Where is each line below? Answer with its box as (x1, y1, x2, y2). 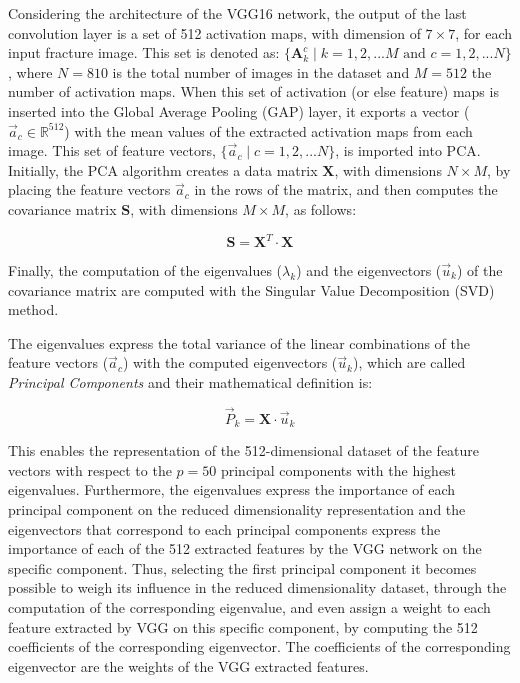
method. (8, 299, 59, 320)
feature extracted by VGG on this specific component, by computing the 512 (8, 616, 478, 637)
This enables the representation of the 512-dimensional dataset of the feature (8, 440, 480, 461)
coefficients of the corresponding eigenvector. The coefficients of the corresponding (8, 636, 511, 657)
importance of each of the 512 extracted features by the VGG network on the (8, 538, 482, 559)
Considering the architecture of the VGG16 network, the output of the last (8, 3, 467, 23)
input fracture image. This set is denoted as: (8, 42, 280, 63)
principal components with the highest (220, 459, 457, 480)
